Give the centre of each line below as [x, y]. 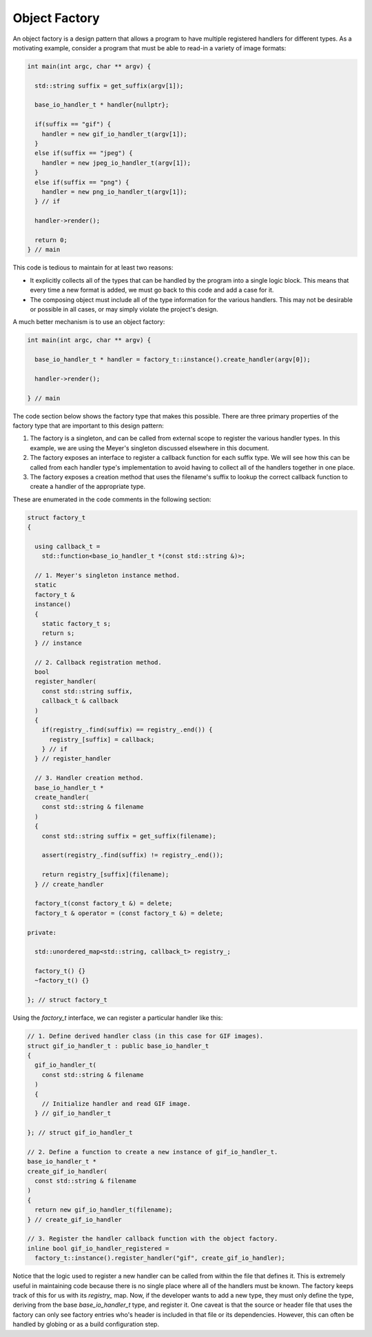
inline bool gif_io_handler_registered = [98, 1248]
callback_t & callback [80, 701]
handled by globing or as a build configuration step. [86, 1325]
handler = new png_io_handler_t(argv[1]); [114, 192]
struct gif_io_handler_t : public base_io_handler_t [118, 1046]
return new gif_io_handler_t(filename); [104, 1210]
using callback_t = [68, 546]
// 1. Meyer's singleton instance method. [107, 575]
